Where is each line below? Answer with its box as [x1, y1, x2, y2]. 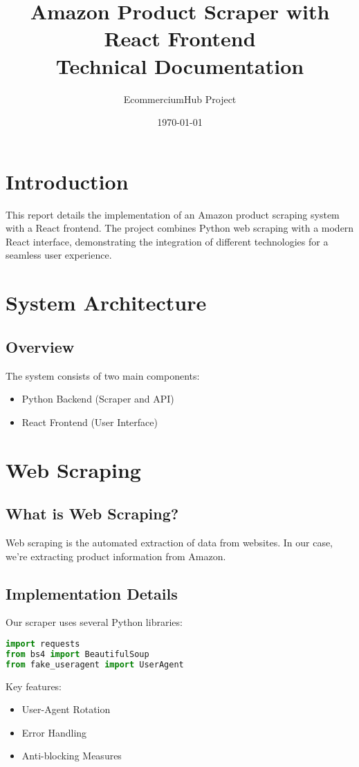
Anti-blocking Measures [21, 748, 122, 763]
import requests [6, 638, 80, 649]
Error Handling [21, 725, 87, 739]
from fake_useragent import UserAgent [6, 659, 184, 669]
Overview [6, 335, 75, 357]
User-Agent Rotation [21, 702, 111, 717]
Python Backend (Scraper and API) [21, 391, 174, 406]
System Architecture [6, 288, 207, 317]
